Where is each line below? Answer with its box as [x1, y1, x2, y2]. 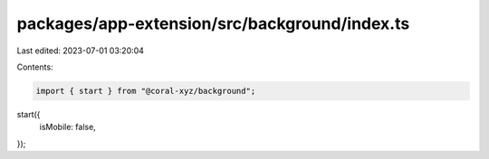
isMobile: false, [39, 122, 97, 133]
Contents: [16, 61, 53, 72]
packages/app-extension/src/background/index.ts [16, 14, 410, 33]
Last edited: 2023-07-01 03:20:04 [16, 45, 145, 56]
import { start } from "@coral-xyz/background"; [35, 86, 256, 96]
